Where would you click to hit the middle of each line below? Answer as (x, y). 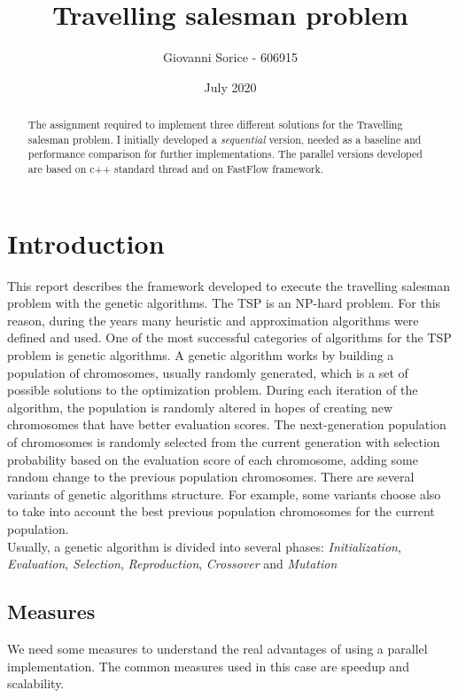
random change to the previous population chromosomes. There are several (211, 477)
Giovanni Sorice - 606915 (230, 57)
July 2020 (230, 86)
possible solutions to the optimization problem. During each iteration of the (213, 390)
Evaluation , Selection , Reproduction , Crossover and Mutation (172, 564)
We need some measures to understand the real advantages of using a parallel (217, 648)
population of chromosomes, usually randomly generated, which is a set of (208, 372)
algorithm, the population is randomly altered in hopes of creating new (200, 407)
